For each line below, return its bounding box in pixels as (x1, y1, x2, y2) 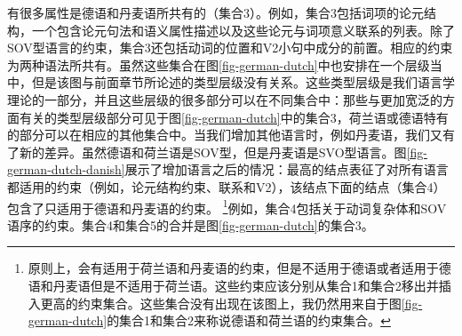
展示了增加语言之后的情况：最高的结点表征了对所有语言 (124, 160, 449, 179)
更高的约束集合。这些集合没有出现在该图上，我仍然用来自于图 (40, 293, 402, 312)
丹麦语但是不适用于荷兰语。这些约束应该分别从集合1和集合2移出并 (52, 276, 439, 294)
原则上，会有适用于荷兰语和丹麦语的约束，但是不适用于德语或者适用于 (28, 259, 439, 277)
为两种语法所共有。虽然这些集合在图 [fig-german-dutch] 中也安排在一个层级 (7, 55, 430, 74)
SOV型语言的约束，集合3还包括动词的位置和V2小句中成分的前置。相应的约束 (7, 38, 453, 57)
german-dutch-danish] (7, 160, 125, 179)
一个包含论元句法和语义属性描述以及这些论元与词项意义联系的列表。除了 (31, 20, 455, 39)
